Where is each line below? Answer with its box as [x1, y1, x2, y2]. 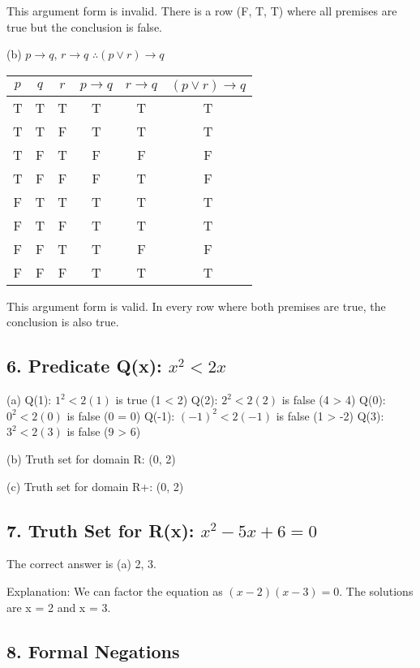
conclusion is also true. [6, 313, 119, 330]
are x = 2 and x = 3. [6, 598, 111, 615]
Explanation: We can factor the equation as [6, 582, 223, 599]
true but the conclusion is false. [6, 18, 162, 35]
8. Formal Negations [6, 638, 180, 663]
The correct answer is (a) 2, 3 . [6, 555, 156, 572]
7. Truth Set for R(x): [6, 517, 195, 542]
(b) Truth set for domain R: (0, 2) [6, 450, 176, 467]
